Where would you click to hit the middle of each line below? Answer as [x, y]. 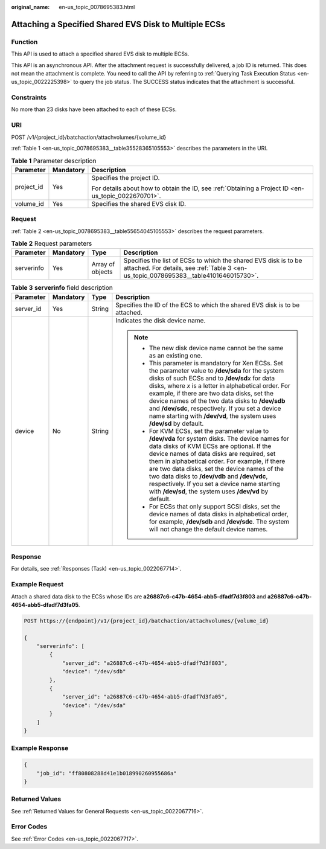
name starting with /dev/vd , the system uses [213, 415]
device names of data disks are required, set [212, 453]
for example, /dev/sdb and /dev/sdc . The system [219, 521]
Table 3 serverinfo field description [62, 288]
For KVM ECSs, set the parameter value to [209, 431]
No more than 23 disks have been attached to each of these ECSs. [94, 109]
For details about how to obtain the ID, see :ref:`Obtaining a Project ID [190, 188]
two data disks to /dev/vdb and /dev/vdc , [208, 476]
